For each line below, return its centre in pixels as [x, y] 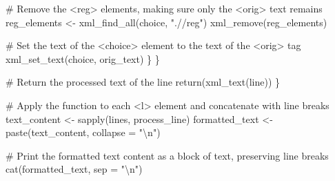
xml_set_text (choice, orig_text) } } [83, 58]
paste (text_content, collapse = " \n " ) [83, 132]
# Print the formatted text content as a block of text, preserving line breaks [167, 155]
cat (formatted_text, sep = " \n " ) [74, 169]
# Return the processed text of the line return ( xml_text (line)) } [143, 82]
